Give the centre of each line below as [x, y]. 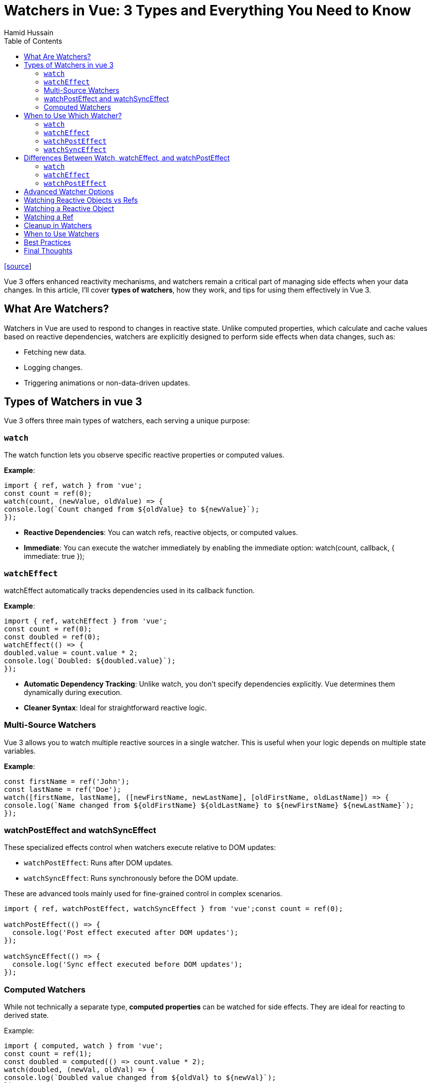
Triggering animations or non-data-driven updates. [107, 383]
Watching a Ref [49, 217]
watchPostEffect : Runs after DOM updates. [99, 863]
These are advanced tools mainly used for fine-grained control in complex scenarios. [143, 894]
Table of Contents [33, 41]
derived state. [27, 1015]
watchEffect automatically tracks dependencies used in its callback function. [130, 590]
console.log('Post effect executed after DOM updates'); [125, 933]
